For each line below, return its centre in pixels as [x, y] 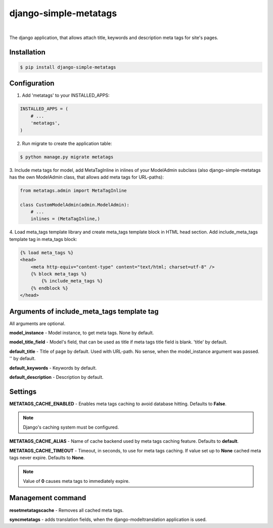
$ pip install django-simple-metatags [68, 67]
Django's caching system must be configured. [71, 427]
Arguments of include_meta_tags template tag [84, 311]
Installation [27, 52]
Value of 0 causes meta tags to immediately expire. [76, 481]
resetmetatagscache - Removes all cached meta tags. [66, 510]
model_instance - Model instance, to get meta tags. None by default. [82, 333]
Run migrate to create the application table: [67, 143]
